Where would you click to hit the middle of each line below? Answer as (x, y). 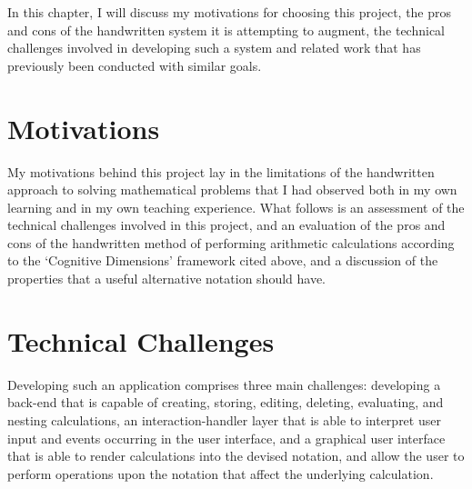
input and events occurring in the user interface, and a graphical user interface (226, 438)
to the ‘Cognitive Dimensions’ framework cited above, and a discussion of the (223, 260)
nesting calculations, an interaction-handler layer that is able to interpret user (224, 419)
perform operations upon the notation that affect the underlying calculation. (221, 473)
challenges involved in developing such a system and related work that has (214, 48)
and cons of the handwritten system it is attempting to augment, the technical (226, 30)
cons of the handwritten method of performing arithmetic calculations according (231, 242)
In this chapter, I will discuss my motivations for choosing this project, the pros (230, 12)
